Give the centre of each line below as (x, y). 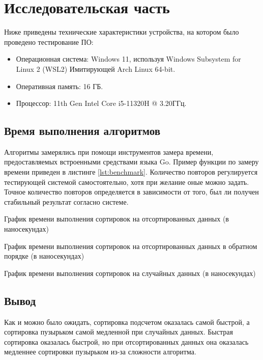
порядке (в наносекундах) (44, 256)
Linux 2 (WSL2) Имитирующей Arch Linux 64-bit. (96, 68)
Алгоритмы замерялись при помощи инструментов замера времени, (109, 151)
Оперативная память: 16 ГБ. (60, 86)
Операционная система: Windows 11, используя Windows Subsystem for (128, 59)
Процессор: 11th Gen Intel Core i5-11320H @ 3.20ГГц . (101, 103)
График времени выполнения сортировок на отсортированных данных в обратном (131, 246)
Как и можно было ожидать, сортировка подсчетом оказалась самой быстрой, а (127, 322)
